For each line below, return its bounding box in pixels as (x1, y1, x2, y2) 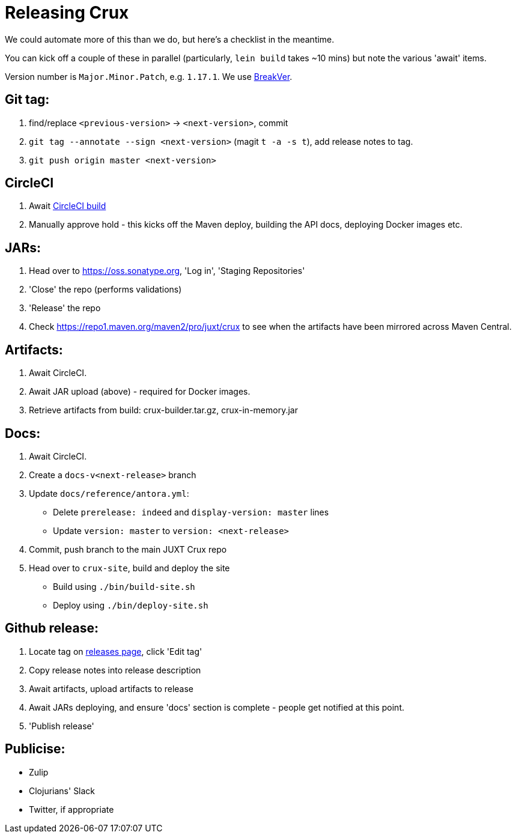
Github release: (5, 621, 99, 636)
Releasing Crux (5, 2, 129, 23)
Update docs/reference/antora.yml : (29, 488, 189, 499)
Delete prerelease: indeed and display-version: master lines (53, 506, 329, 517)
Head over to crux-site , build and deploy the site (29, 562, 230, 573)
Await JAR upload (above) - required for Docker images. (29, 386, 250, 397)
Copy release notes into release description (29, 664, 201, 675)
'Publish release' (29, 720, 94, 731)
